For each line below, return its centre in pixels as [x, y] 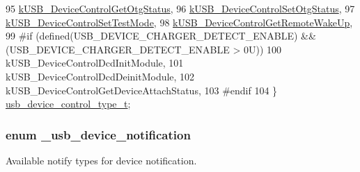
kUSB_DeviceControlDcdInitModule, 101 [95, 63]
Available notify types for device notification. [101, 160]
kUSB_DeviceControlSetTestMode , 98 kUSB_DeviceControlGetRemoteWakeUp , [179, 22]
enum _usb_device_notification [98, 134]
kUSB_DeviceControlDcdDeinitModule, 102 [100, 76]
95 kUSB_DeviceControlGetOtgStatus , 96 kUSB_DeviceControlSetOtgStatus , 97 [180, 8]
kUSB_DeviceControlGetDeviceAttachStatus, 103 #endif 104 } [142, 90]
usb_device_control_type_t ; [68, 104]
